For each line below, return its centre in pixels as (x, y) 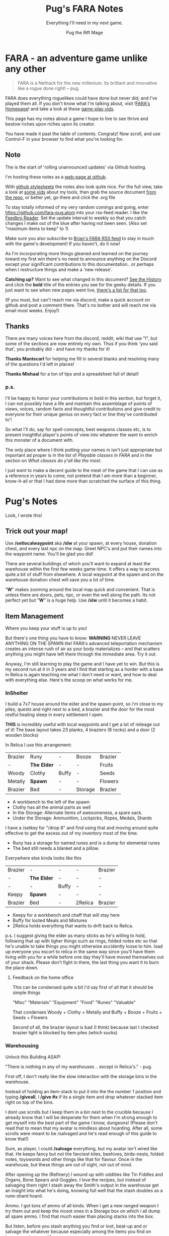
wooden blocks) (22, 735)
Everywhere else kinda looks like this (44, 858)
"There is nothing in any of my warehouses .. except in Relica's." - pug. (79, 1067)
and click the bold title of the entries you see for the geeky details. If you (80, 284)
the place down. (22, 968)
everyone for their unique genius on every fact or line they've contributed (81, 414)
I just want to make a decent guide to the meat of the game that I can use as (84, 470)
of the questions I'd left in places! (40, 364)
